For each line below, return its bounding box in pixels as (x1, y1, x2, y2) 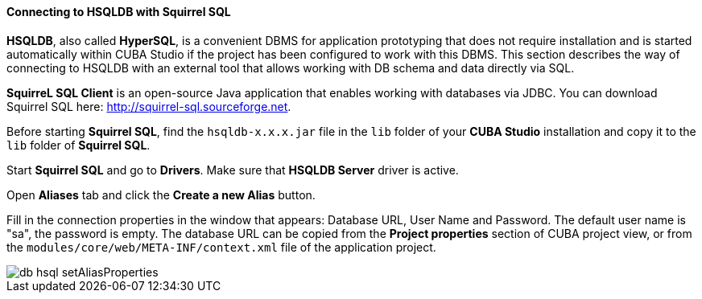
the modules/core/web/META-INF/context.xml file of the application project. (6, 240, 436, 254)
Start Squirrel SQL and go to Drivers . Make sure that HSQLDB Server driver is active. (6, 162, 459, 177)
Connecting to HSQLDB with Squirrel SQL (6, 5, 231, 18)
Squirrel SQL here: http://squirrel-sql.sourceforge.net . (6, 99, 291, 113)
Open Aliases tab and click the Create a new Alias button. (6, 187, 316, 202)
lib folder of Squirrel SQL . (6, 137, 151, 152)
